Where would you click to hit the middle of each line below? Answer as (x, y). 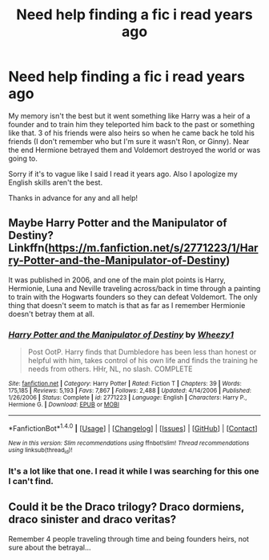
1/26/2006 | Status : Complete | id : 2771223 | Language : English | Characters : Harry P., (128, 398)
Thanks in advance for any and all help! (73, 198)
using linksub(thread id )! (40, 450)
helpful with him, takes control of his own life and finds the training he (143, 361)
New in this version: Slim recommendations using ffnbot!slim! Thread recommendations (129, 443)
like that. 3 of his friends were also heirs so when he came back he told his (131, 133)
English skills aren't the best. (55, 182)
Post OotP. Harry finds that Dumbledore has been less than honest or (142, 352)
